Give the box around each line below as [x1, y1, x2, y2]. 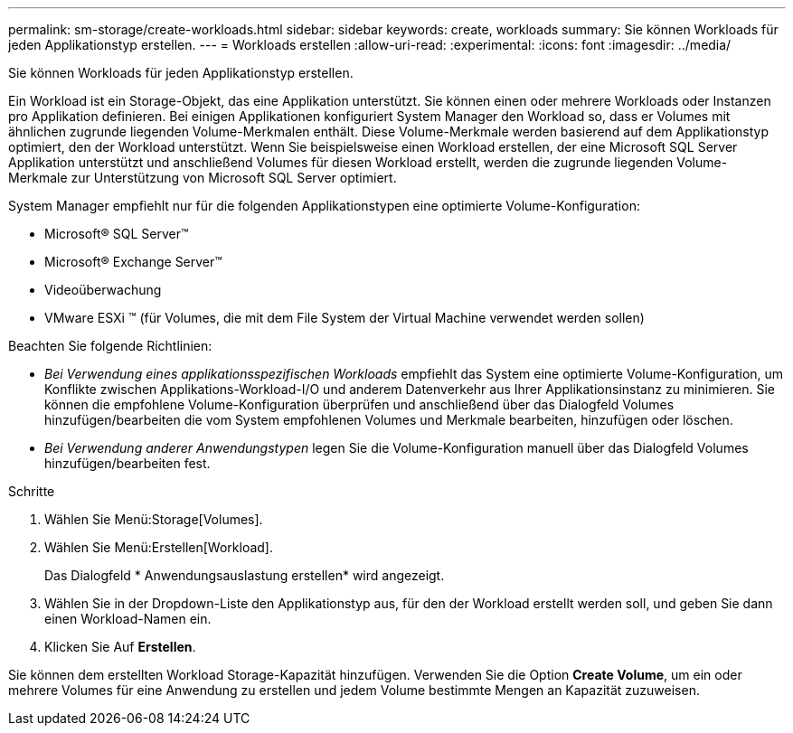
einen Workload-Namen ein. [44, 611, 212, 626]
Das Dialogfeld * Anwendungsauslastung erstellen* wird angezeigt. [44, 568, 445, 583]
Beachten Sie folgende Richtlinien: [8, 338, 212, 353]
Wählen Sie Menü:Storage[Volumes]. [44, 512, 263, 527]
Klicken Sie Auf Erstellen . [44, 639, 196, 654]
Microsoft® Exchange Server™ [44, 254, 222, 269]
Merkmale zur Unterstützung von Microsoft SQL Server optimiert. [8, 170, 397, 185]
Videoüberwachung [44, 282, 162, 297]
